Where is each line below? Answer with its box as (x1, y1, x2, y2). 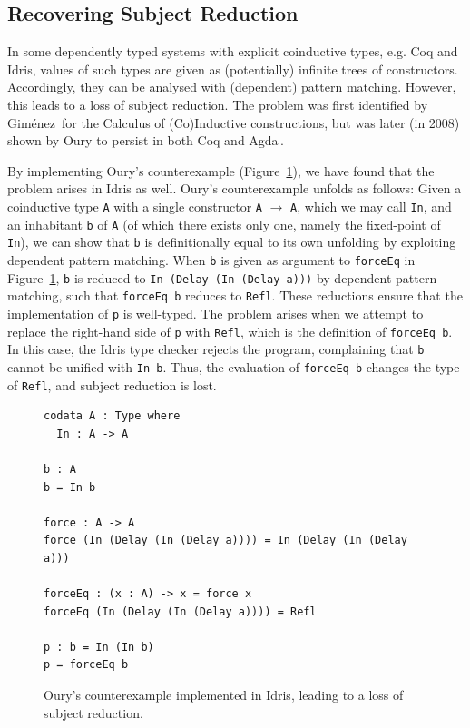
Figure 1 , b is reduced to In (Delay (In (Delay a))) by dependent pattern (7, 268, 437, 287)
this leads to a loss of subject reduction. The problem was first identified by (7, 94, 428, 113)
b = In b (44, 480, 96, 494)
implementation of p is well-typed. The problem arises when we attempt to (7, 303, 424, 322)
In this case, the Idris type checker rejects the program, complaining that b (7, 339, 425, 359)
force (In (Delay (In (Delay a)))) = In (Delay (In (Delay (44, 534, 407, 547)
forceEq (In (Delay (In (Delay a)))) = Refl (44, 605, 317, 618)
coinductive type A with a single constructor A (7, 196, 262, 215)
